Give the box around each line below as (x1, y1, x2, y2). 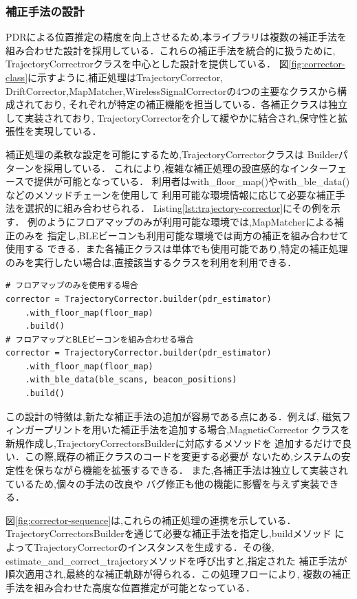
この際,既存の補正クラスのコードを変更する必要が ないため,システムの (24, 449, 341, 464)
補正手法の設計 (6, 2, 85, 19)
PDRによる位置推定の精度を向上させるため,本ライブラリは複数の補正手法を (6, 30, 347, 44)
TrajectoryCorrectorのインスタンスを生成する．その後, (33, 540, 274, 554)
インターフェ (290, 160, 347, 175)
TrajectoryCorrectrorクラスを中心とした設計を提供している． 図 (6, 56, 289, 71)
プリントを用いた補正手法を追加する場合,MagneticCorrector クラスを (43, 422, 350, 437)
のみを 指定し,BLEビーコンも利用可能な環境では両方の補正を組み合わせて (14, 228, 349, 242)
